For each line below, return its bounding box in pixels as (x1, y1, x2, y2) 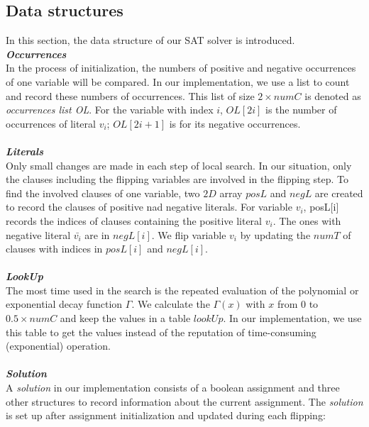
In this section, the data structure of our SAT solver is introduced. (6, 33, 295, 48)
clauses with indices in (6, 241, 103, 256)
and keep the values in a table (60, 311, 191, 326)
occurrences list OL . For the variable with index (6, 102, 214, 117)
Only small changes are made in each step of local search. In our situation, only (6, 157, 352, 172)
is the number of (265, 102, 337, 117)
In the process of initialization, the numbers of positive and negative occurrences (6, 60, 356, 75)
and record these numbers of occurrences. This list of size (6, 88, 255, 103)
